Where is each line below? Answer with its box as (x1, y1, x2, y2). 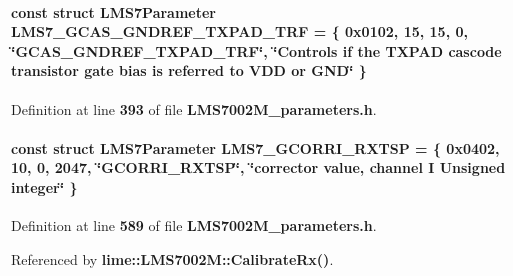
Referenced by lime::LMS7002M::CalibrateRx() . (11, 248, 334, 269)
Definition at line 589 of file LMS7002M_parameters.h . (11, 215, 377, 236)
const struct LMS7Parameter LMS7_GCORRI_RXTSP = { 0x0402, (11, 137, 500, 158)
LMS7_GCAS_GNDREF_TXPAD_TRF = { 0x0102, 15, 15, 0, (11, 21, 469, 42)
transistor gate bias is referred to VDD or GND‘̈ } (11, 60, 367, 81)
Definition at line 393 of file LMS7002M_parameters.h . (11, 98, 377, 119)
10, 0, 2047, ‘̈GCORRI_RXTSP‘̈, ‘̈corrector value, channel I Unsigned (11, 157, 506, 178)
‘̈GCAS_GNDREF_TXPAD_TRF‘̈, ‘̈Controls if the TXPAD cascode (11, 40, 502, 61)
